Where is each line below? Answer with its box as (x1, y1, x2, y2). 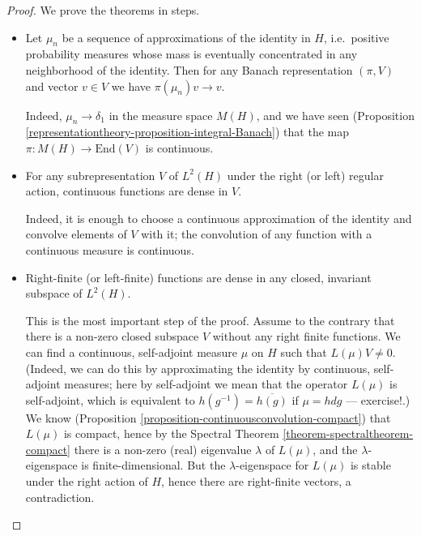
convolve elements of (25, 225, 127, 242)
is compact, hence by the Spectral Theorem (63, 425, 279, 442)
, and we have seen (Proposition (256, 106, 415, 123)
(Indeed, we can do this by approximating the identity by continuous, (25, 359, 371, 376)
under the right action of (25, 473, 148, 490)
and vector (25, 77, 79, 94)
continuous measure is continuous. (25, 241, 194, 258)
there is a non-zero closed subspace (25, 328, 199, 345)
